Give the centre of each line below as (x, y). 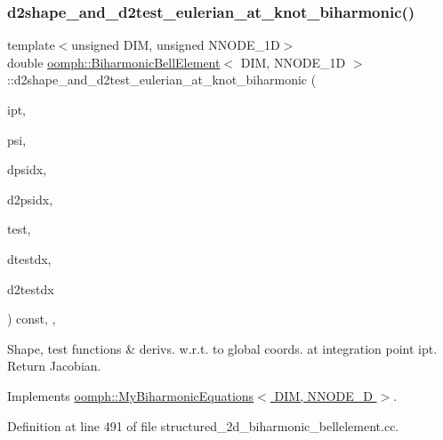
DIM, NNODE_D (323, 395)
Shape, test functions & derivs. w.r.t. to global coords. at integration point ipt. (222, 348)
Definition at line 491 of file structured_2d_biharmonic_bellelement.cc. (203, 425)
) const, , (32, 319)
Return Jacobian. (54, 366)
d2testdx (31, 288)
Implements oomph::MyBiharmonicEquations (131, 395)
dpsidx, (27, 169)
